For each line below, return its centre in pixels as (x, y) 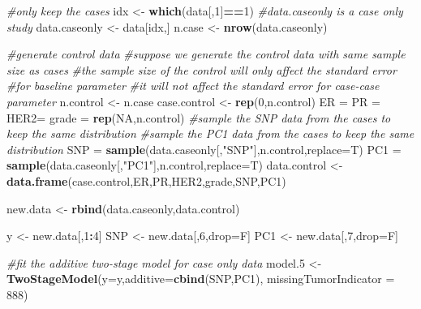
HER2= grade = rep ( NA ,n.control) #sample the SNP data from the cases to (199, 117)
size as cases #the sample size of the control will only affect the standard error (202, 69)
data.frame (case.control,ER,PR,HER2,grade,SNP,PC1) (146, 180)
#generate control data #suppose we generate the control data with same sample (206, 54)
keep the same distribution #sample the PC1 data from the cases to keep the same (210, 133)
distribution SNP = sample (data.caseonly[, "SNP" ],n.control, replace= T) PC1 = (204, 149)
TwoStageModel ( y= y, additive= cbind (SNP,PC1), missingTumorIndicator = (201, 279)
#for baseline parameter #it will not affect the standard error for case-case (193, 86)
